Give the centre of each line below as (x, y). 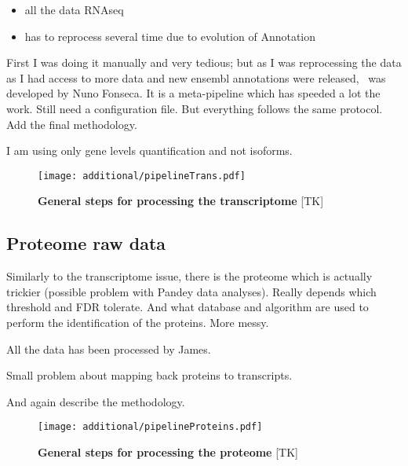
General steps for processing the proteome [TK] (168, 452)
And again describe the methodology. (96, 401)
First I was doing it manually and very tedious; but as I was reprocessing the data (204, 62)
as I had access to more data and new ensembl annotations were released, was (196, 77)
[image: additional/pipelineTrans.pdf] (142, 176)
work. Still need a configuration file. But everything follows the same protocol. (195, 108)
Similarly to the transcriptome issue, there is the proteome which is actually (189, 276)
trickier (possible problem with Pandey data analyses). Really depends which (191, 291)
